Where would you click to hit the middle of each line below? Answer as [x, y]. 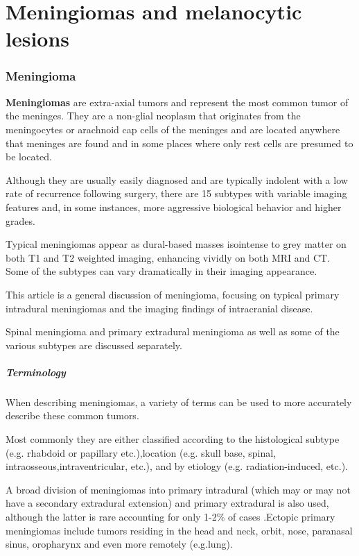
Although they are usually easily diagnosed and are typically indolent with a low [177, 179]
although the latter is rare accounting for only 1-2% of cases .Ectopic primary [170, 516]
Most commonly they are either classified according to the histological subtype [173, 439]
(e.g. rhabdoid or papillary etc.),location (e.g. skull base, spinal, [141, 452]
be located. [29, 157]
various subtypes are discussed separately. [94, 345]
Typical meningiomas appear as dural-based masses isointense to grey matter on [176, 244]
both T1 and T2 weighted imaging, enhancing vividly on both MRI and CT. [168, 257]
